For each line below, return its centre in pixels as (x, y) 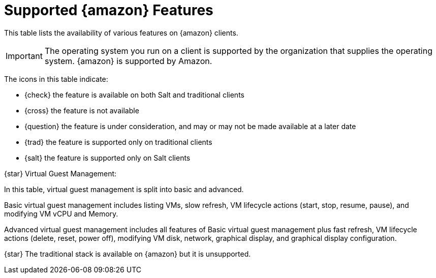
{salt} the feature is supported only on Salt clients (107, 158)
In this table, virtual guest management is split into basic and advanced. (124, 189)
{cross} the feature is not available (82, 110)
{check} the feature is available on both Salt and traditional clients (134, 95)
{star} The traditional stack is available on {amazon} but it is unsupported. (128, 254)
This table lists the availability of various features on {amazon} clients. (121, 33)
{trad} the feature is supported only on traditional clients (118, 142)
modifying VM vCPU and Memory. (61, 213)
